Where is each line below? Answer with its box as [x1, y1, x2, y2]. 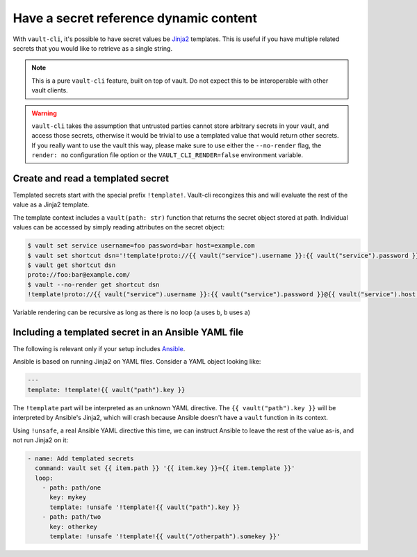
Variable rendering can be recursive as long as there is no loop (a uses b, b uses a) [13, 308, 250, 316]
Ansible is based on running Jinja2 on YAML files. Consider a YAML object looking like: [13, 357, 261, 366]
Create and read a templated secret [13, 172, 170, 184]
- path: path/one [42, 484, 101, 492]
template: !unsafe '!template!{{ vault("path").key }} [49, 503, 240, 511]
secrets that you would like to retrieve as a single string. [13, 44, 173, 52]
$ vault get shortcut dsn [27, 261, 116, 269]
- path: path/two [42, 513, 101, 521]
